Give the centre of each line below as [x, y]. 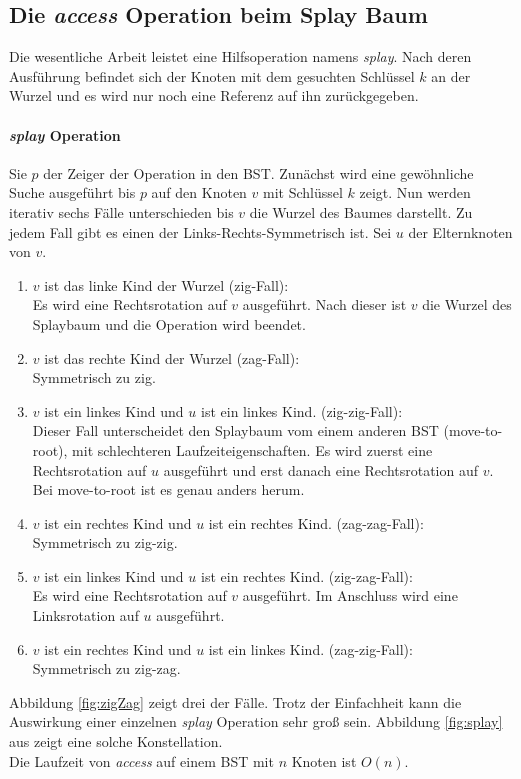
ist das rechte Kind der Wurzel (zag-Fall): [172, 357]
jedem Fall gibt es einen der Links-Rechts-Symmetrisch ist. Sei [200, 231]
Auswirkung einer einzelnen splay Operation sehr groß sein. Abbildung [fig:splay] [256, 721]
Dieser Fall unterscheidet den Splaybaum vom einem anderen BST [235, 430]
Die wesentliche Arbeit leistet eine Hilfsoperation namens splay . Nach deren [240, 56]
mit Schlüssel [303, 192]
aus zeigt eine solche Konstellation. [116, 741]
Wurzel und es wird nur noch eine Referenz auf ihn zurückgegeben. [214, 95]
